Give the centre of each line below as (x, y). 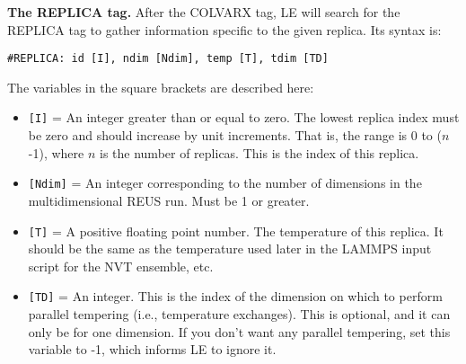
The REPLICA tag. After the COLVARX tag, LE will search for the (204, 12)
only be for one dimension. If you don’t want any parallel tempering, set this (239, 331)
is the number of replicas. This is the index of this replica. (259, 152)
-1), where (56, 152)
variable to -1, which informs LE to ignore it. (152, 349)
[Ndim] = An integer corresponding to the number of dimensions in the (225, 183)
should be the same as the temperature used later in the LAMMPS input (230, 249)
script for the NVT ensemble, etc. (121, 266)
